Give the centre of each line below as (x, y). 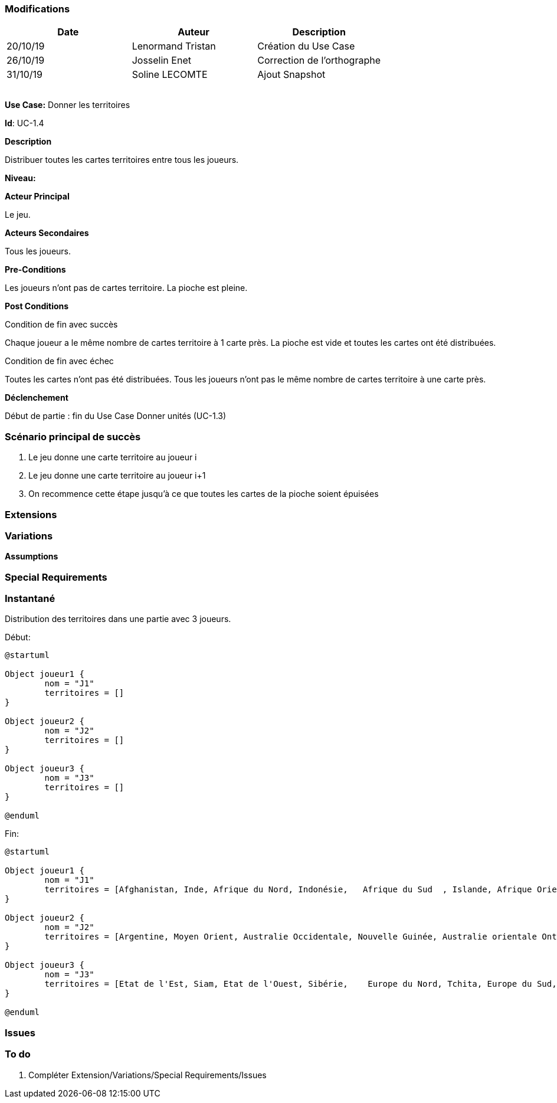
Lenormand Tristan (174, 46)
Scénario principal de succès (73, 436)
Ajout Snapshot (291, 75)
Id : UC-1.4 (24, 123)
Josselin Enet (161, 60)
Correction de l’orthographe (319, 60)
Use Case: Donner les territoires (68, 105)
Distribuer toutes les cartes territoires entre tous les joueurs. (122, 160)
